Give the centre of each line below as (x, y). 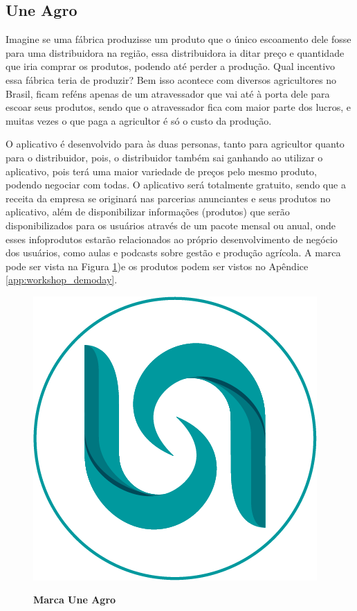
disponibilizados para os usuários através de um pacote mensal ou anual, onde (171, 225)
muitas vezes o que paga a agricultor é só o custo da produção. (139, 120)
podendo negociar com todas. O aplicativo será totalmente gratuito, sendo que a (176, 185)
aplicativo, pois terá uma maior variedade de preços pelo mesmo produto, (161, 171)
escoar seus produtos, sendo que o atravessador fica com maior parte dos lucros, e (178, 107)
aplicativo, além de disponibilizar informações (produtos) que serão (148, 212)
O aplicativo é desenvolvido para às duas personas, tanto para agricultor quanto (175, 144)
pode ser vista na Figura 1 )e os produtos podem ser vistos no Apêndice (157, 266)
